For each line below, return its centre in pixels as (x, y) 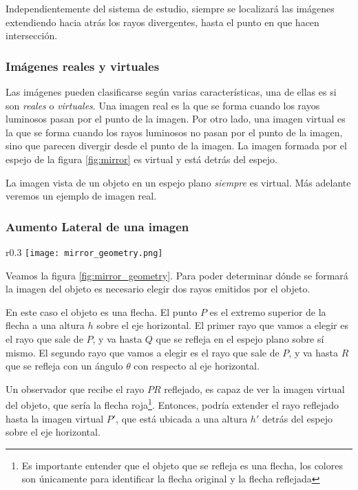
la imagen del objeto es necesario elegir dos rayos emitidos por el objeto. (158, 289)
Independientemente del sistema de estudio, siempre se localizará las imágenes (170, 8)
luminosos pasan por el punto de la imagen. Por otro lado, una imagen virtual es (176, 119)
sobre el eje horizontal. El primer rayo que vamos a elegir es (222, 325)
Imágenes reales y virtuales (83, 66)
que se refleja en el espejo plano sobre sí (240, 339)
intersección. (32, 35)
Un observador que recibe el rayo (75, 388)
